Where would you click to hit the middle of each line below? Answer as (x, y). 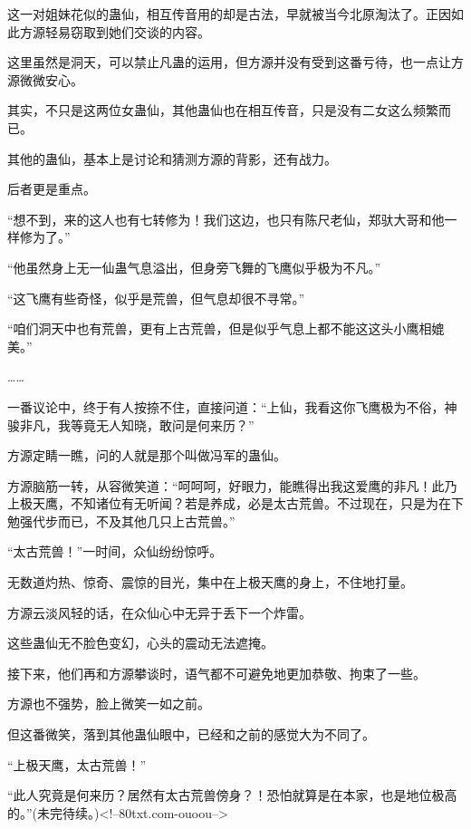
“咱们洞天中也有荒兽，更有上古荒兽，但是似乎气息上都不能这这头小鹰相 (220, 328)
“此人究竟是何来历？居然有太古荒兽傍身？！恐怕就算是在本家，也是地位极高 (232, 795)
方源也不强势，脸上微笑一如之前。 (109, 704)
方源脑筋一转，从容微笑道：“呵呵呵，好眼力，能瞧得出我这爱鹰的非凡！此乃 (232, 485)
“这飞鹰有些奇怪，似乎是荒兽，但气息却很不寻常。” (156, 298)
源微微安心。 (45, 79)
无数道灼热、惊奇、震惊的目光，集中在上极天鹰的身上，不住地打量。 (210, 582)
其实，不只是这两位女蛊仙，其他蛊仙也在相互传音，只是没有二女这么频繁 (223, 110)
